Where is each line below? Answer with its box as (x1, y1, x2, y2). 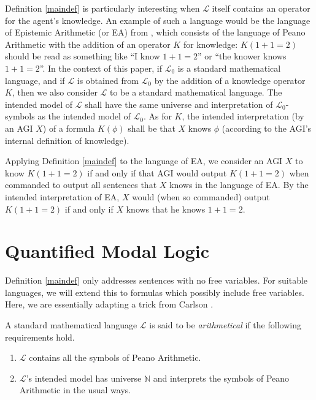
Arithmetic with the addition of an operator (5, 37, 171, 50)
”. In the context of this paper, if (39, 61, 163, 74)
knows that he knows (126, 202, 206, 215)
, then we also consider (12, 86, 98, 99)
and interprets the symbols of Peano (153, 371, 290, 384)
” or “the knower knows (198, 50, 287, 62)
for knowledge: (183, 37, 238, 50)
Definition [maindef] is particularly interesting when (5, 2, 200, 14)
